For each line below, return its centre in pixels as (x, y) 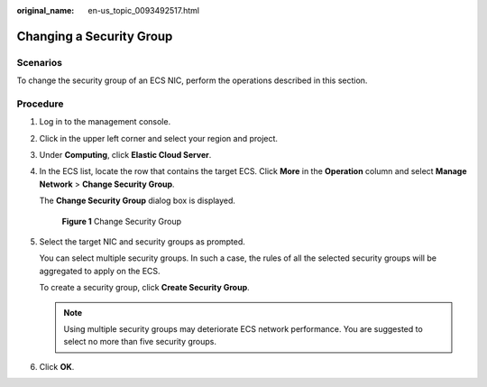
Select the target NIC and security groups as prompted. (142, 242)
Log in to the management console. (105, 122)
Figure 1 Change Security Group (122, 221)
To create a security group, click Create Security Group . (144, 288)
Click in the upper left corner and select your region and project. (159, 138)
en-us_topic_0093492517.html (144, 10)
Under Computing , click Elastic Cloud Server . (125, 155)
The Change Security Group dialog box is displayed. (138, 201)
